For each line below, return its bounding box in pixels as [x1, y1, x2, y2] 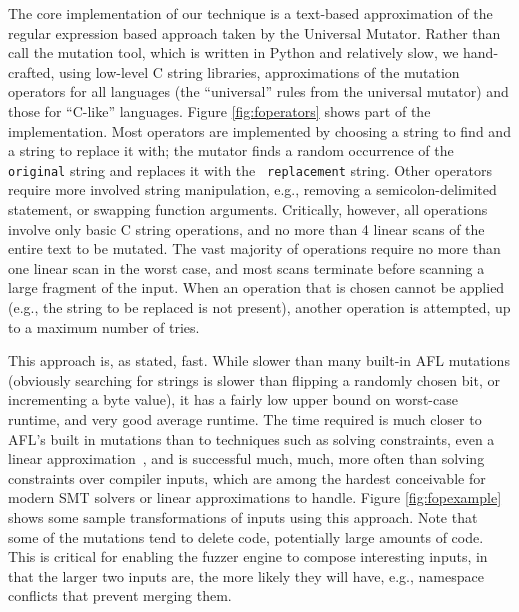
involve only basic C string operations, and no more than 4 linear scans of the [8, 218, 485, 239]
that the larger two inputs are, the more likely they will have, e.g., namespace [8, 565, 484, 586]
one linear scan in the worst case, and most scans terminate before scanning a [8, 257, 485, 278]
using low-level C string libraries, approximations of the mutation [58, 61, 460, 82]
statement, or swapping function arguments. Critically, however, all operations [8, 199, 488, 219]
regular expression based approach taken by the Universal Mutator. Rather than [8, 22, 501, 43]
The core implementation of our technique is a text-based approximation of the [8, 3, 493, 23]
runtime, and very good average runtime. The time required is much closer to [8, 408, 482, 429]
